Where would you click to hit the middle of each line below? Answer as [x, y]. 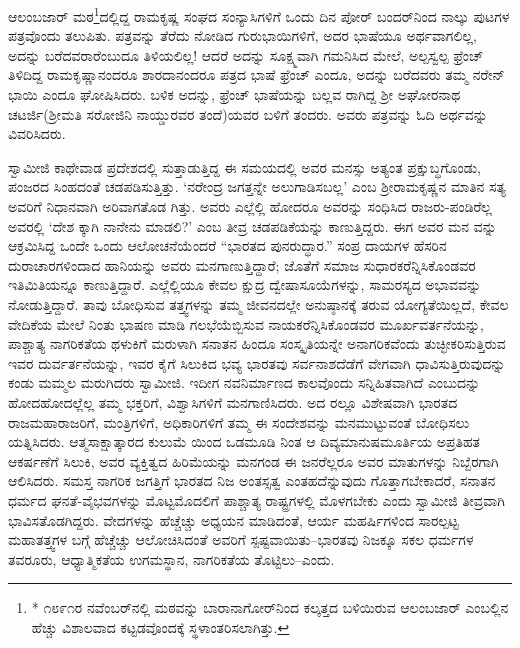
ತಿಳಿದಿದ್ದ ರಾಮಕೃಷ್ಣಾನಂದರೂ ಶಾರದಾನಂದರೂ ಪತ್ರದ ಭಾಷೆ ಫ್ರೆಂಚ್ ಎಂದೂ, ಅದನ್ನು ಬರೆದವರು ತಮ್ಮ [238, 74]
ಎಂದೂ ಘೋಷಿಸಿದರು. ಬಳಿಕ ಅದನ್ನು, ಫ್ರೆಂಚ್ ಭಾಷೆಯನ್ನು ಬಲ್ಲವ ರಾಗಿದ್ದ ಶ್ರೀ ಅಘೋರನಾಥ [251, 94]
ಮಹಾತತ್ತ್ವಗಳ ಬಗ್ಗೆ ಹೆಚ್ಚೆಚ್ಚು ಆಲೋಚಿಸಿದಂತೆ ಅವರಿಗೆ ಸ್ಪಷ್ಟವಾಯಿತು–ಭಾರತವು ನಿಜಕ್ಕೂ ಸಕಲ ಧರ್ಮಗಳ [241, 539]
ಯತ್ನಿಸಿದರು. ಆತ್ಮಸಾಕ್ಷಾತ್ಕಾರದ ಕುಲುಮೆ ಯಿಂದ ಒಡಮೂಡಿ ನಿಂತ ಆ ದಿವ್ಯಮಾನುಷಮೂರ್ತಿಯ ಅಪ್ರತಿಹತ [244, 441]
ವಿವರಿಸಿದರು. [37, 133]
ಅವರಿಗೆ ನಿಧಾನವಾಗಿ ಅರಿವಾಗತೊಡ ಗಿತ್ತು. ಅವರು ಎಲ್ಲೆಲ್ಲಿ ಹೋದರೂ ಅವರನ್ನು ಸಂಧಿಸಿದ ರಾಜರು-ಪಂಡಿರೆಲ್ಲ [250, 206]
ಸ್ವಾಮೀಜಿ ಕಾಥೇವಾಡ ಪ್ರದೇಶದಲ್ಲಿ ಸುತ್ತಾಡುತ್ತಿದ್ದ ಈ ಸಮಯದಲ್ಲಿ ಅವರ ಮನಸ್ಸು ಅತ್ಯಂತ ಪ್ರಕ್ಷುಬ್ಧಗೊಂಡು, [244, 166]
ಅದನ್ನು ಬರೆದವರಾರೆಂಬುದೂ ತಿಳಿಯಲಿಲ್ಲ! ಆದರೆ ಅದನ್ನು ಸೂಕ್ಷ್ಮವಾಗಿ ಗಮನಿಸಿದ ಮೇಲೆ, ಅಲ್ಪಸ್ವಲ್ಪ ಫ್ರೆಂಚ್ [246, 54]
